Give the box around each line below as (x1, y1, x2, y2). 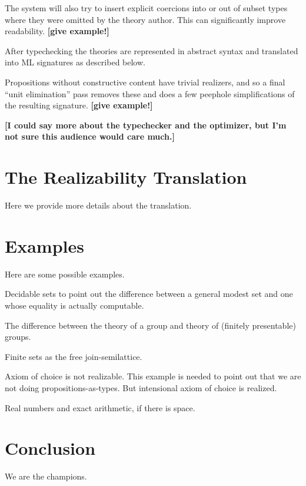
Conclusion (5, 436, 96, 460)
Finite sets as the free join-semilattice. (5, 350, 142, 362)
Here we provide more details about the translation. (5, 199, 192, 211)
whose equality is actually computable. (5, 299, 144, 311)
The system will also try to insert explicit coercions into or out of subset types (5, 2, 288, 14)
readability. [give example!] (5, 25, 109, 37)
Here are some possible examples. (5, 267, 125, 280)
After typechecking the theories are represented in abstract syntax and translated (5, 44, 298, 57)
